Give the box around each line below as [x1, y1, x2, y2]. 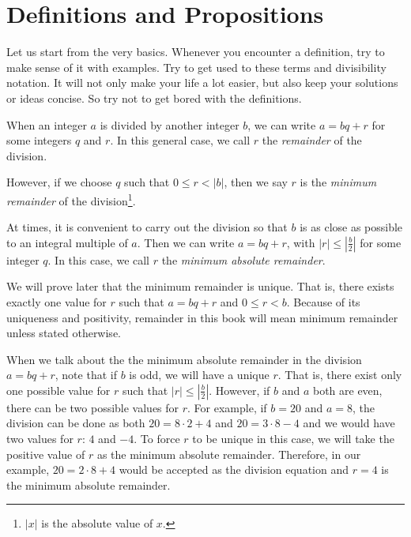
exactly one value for [6, 293, 107, 310]
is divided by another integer [100, 116, 239, 133]
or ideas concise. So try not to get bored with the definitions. [6, 89, 302, 106]
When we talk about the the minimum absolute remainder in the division [6, 351, 362, 367]
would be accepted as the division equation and [119, 461, 349, 478]
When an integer [6, 116, 87, 133]
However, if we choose [6, 174, 112, 190]
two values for [6, 430, 74, 447]
